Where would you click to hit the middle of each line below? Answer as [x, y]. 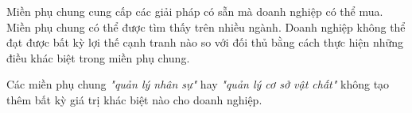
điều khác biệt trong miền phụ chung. [98, 57]
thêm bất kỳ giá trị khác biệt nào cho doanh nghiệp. [134, 99]
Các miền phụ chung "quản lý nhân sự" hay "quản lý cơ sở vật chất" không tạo [198, 84]
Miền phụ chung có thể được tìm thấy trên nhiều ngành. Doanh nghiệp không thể [206, 26]
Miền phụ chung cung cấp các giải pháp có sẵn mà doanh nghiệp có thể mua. [195, 11]
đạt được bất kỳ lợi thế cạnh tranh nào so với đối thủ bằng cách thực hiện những [205, 42]
